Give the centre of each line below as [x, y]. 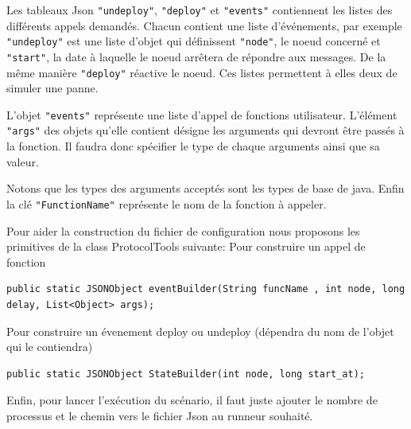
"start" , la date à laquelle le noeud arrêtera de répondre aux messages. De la [196, 56]
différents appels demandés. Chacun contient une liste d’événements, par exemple [204, 25]
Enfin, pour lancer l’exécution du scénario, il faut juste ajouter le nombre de [192, 400]
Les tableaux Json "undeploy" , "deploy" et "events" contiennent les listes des [200, 10]
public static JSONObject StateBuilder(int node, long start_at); [186, 374]
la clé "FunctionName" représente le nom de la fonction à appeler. [167, 203]
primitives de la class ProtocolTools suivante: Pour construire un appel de [186, 246]
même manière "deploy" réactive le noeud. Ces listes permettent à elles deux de [202, 72]
